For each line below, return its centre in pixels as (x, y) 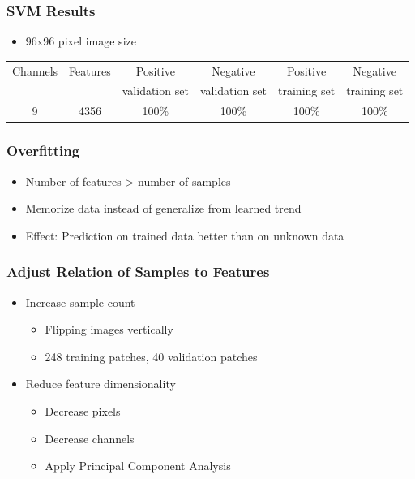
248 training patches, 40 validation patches (151, 356)
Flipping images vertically (109, 329)
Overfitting (43, 151)
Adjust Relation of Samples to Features (138, 272)
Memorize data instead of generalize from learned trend (163, 208)
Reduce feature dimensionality (101, 384)
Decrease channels (90, 438)
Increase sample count (80, 302)
